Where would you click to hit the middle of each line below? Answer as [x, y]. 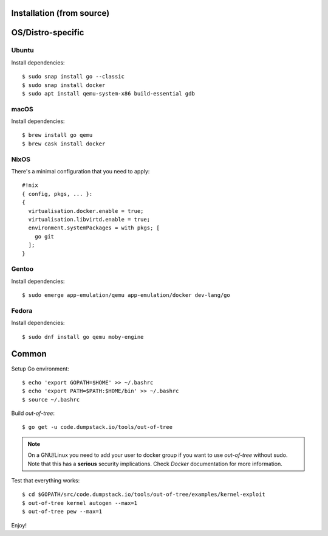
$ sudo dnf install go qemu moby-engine [83, 337]
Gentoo [22, 269]
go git [44, 236]
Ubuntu [22, 50]
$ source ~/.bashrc [51, 399]
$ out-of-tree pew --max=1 [62, 512]
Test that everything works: [46, 481]
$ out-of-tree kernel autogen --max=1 [80, 503]
